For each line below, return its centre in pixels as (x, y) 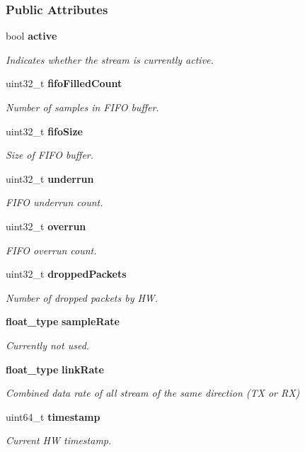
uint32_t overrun (46, 226)
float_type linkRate (55, 369)
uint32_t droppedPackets (66, 274)
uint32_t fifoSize (44, 131)
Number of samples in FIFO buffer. (82, 107)
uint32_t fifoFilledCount (64, 83)
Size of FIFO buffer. (50, 155)
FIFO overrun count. (51, 250)
